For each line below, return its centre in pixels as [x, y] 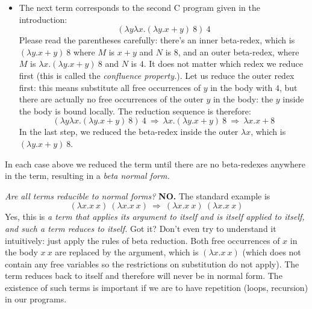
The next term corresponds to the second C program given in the [139, 7]
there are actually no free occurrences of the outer [111, 99]
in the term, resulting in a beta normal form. [87, 176]
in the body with [242, 87]
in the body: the [243, 99]
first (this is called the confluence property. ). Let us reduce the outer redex [157, 75]
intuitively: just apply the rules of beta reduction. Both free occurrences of [142, 240]
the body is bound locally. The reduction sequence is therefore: [135, 111]
